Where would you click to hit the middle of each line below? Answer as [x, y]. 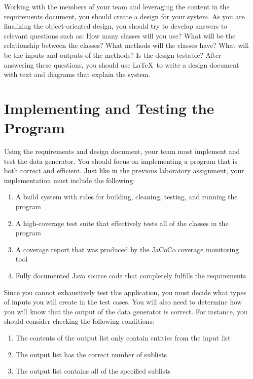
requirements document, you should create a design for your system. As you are [124, 16]
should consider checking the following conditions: [79, 321]
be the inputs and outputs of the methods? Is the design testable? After [113, 55]
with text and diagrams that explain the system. [77, 74]
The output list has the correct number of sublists [91, 354]
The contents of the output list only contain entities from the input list [123, 337]
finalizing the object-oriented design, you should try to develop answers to [116, 26]
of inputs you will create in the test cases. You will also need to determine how [123, 302]
